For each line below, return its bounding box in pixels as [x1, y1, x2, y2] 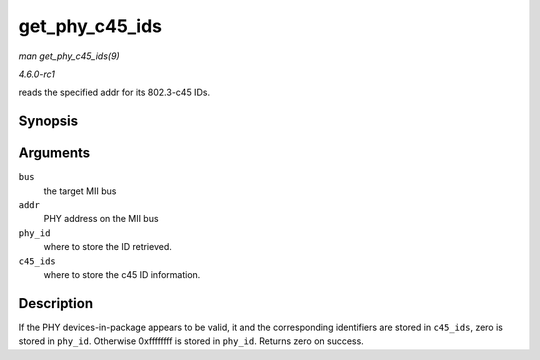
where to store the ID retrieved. [43, 241, 172, 253]
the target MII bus [43, 185, 117, 197]
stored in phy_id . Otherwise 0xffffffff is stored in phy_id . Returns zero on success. [18, 335, 364, 347]
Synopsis [18, 113, 79, 130]
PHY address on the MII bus [43, 213, 159, 225]
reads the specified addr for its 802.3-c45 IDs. [18, 86, 210, 99]
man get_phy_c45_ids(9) [18, 50, 120, 62]
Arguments [18, 145, 91, 162]
